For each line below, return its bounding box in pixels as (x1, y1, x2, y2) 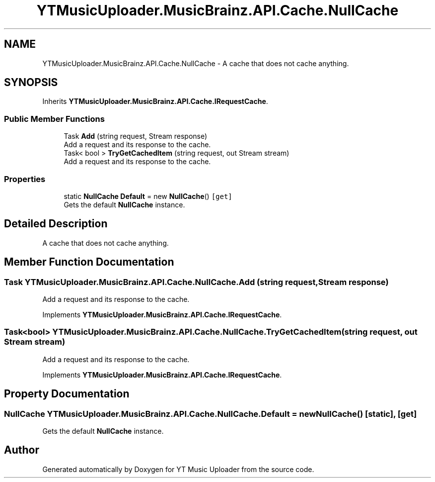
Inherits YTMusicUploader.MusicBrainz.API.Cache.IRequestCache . (42, 97, 268, 106)
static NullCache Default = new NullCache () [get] (64, 192, 232, 200)
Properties (4, 174, 46, 184)
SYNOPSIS (4, 76, 58, 89)
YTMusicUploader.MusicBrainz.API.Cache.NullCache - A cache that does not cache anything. (42, 59, 349, 68)
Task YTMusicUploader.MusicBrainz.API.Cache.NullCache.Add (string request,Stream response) (4, 277, 389, 287)
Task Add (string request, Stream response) (64, 132, 208, 141)
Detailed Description (4, 217, 108, 230)
